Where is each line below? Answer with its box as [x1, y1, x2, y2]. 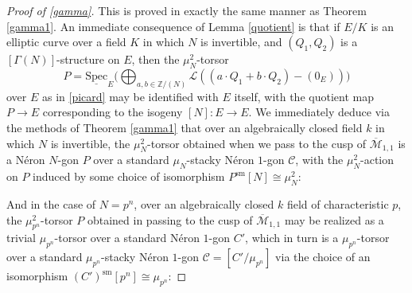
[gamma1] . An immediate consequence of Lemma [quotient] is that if [6, 18, 340, 34]
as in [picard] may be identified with [41, 88, 219, 104]
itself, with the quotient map [234, 88, 374, 104]
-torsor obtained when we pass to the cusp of [147, 135, 366, 151]
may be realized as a [284, 211, 384, 228]
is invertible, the [50, 135, 130, 151]
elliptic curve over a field [6, 33, 126, 50]
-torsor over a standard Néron [54, 229, 200, 246]
